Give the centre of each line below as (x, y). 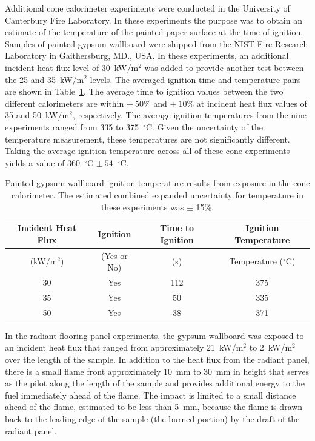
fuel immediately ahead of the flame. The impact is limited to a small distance (151, 395)
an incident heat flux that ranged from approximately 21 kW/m (124, 347)
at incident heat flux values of (252, 103)
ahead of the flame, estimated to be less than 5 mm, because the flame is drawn (154, 407)
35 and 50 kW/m (37, 115)
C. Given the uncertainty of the (204, 126)
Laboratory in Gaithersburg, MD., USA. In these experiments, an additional (147, 56)
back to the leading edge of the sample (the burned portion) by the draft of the (152, 418)
